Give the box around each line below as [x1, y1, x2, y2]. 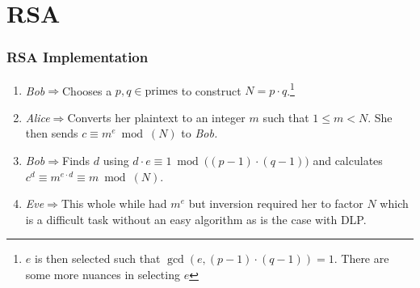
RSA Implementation [6, 47, 149, 67]
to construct [181, 82, 241, 99]
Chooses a [61, 82, 112, 99]
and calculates [313, 152, 383, 169]
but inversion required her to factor [188, 195, 363, 212]
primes [145, 86, 178, 98]
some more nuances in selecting [25, 266, 180, 282]
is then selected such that [34, 250, 161, 267]
